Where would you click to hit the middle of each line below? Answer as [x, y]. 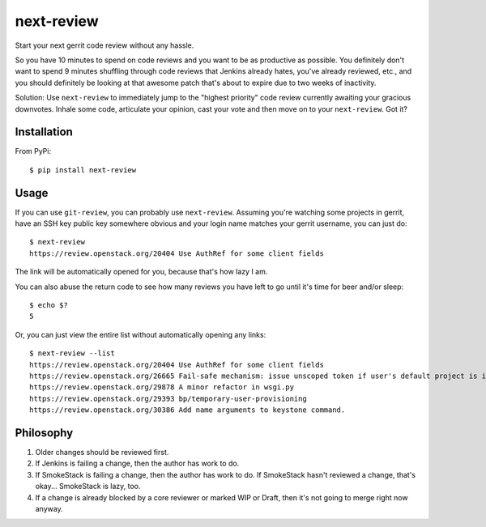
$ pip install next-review [83, 170]
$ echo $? [49, 305]
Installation [44, 132]
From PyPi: [33, 151]
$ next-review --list [72, 353]
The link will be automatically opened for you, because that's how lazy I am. [141, 272]
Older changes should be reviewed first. [102, 453]
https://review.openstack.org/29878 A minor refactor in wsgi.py [162, 387]
